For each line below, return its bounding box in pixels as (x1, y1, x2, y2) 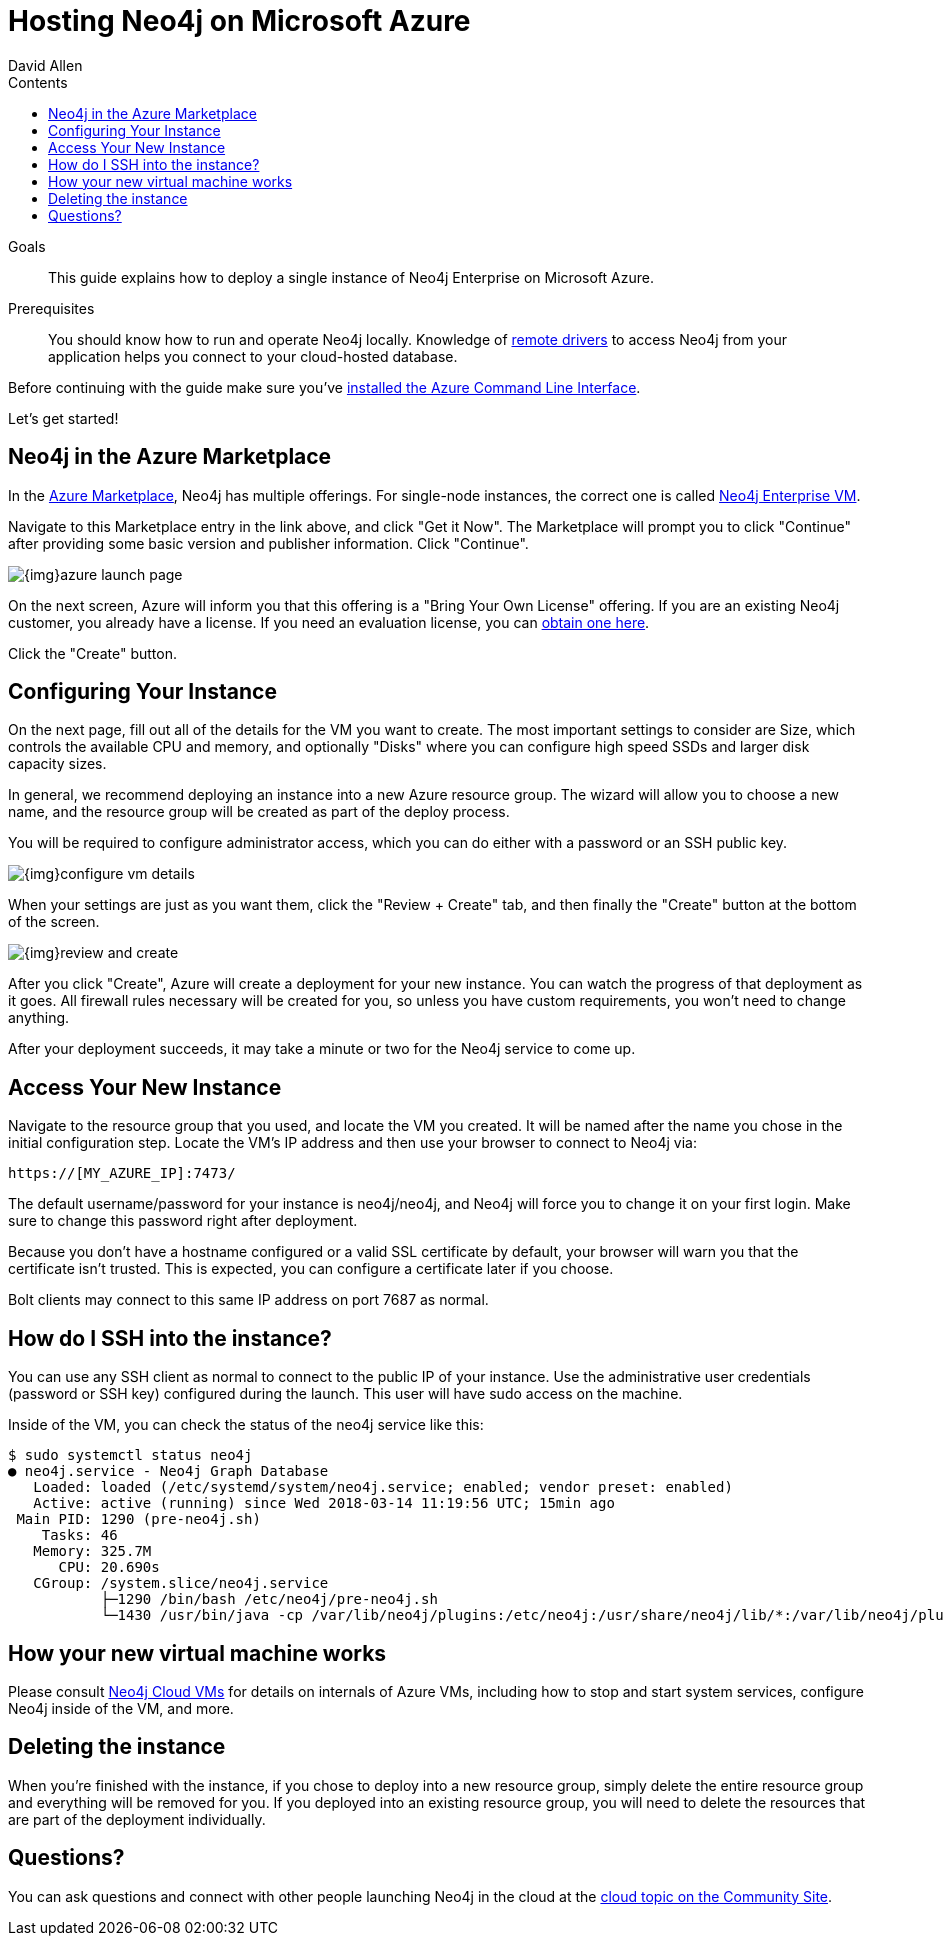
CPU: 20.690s (58, 1559, 160, 1576)
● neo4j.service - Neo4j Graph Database (8, 1463, 329, 1480)
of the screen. (8, 913, 100, 931)
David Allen (8, 56, 83, 74)
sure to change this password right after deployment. (8, 1212, 358, 1230)
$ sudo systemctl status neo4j (8, 1447, 253, 1464)
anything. (8, 1009, 70, 1027)
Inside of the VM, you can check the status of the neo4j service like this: (8, 1416, 484, 1434)
